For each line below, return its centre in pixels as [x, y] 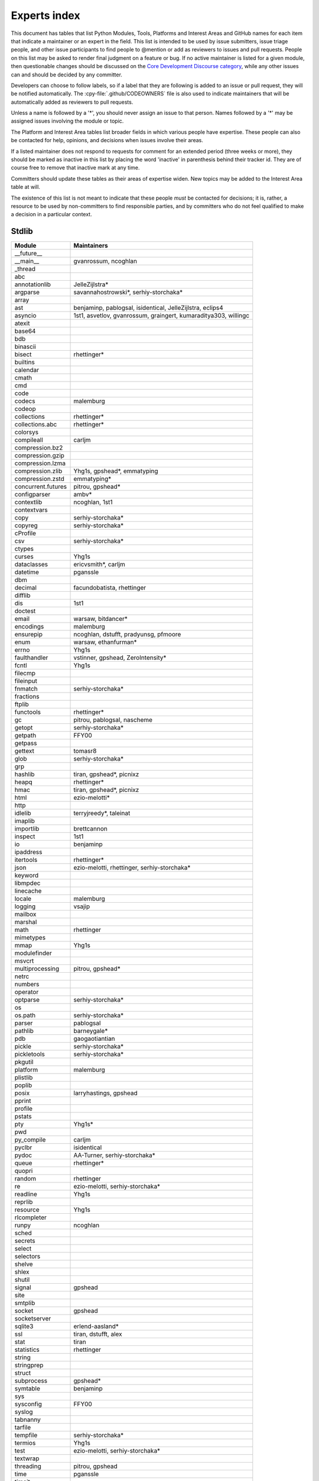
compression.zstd [39, 479]
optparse [27, 1000]
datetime [27, 572]
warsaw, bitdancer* [101, 619]
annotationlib [33, 284]
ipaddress [28, 852]
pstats [23, 1117]
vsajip [82, 906]
